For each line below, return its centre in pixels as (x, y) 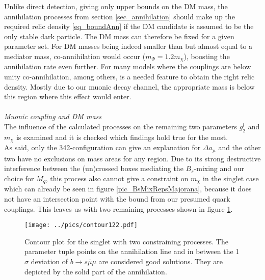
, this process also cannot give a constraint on (117, 178)
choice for (19, 178)
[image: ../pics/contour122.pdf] (81, 225)
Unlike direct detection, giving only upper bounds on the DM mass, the (116, 6)
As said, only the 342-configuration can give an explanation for (102, 147)
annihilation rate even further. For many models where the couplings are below (128, 66)
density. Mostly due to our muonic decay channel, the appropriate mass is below (129, 86)
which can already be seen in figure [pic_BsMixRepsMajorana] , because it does (128, 189)
